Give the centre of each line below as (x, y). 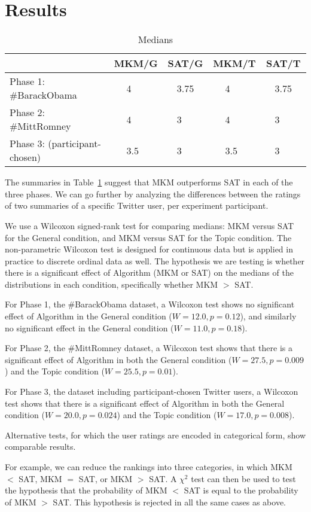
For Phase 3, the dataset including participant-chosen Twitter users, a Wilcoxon (152, 391)
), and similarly (268, 316)
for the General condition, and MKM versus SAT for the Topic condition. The (148, 237)
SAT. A (163, 478)
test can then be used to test (243, 478)
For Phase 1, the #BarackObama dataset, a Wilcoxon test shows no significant (150, 304)
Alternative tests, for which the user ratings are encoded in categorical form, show (155, 435)
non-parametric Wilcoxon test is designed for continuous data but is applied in (149, 249)
